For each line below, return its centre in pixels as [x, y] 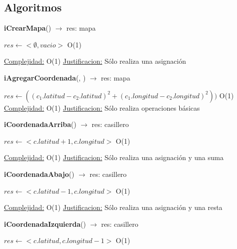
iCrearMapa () [28, 28]
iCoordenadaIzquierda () [45, 224]
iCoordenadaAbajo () [39, 174]
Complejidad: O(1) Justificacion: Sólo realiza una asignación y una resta [113, 207]
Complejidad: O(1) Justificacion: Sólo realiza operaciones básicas [102, 107]
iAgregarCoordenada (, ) [45, 77]
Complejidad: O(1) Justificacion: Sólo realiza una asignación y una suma [114, 157]
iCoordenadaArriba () [40, 124]
